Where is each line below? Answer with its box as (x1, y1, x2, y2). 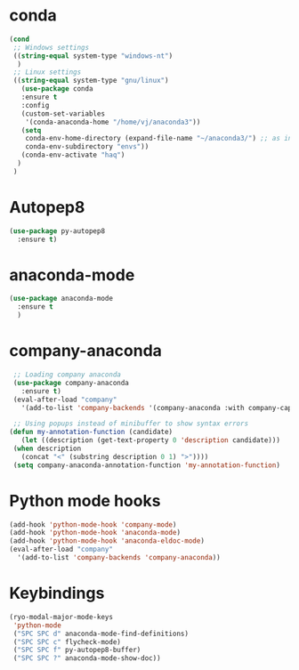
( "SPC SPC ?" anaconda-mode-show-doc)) (12, 654, 162, 663)
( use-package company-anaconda (12, 378, 129, 387)
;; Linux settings (12, 68, 82, 77)
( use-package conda (20, 85, 93, 93)
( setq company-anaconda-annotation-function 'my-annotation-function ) (12, 460, 280, 470)
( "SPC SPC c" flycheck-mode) (12, 637, 122, 646)
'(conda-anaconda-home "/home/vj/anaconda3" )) (25, 117, 201, 126)
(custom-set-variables (20, 109, 105, 118)
